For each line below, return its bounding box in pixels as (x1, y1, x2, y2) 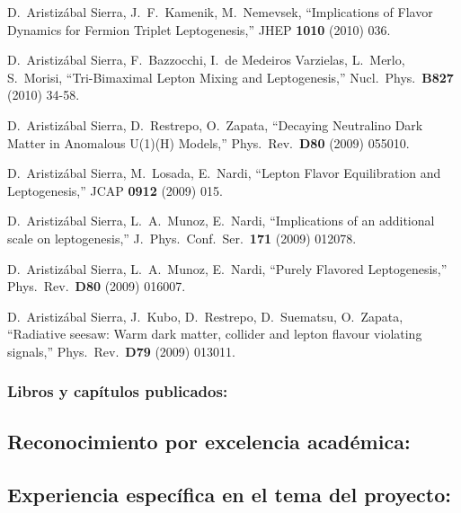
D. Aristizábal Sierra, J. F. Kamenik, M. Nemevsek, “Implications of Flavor (7, 3, 433, 21)
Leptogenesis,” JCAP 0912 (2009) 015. (7, 181, 223, 199)
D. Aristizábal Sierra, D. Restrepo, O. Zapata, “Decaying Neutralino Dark (7, 115, 423, 134)
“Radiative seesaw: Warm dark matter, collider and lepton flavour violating (7, 324, 422, 343)
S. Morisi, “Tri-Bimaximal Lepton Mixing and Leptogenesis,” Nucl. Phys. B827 (7, 67, 454, 86)
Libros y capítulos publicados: (7, 380, 228, 402)
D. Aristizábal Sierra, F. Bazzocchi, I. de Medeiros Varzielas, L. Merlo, (7, 50, 405, 69)
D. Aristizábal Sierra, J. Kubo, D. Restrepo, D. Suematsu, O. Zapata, (7, 306, 403, 325)
